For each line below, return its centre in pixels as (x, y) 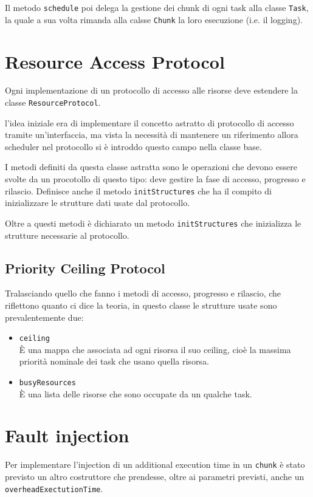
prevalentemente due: (44, 317)
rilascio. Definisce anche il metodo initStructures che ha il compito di (138, 190)
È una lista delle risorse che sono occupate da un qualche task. (136, 393)
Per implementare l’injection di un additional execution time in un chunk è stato (155, 464)
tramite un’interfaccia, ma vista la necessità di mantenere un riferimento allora (152, 135)
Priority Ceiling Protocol (85, 268)
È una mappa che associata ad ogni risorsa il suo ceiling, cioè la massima (155, 349)
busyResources (47, 382)
